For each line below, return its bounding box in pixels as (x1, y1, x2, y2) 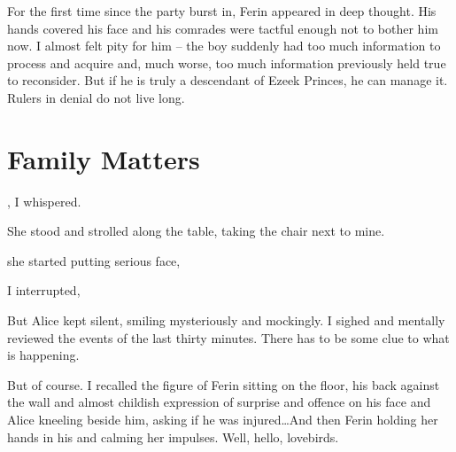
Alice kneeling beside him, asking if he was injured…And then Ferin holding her (7, 410, 438, 429)
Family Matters (7, 140, 200, 176)
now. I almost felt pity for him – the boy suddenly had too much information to (7, 36, 441, 55)
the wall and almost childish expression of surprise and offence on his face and (7, 393, 431, 411)
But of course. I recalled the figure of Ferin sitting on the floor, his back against (7, 375, 440, 394)
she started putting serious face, (7, 251, 181, 269)
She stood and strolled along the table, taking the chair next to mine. (7, 222, 385, 240)
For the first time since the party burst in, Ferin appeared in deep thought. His (7, 2, 437, 19)
